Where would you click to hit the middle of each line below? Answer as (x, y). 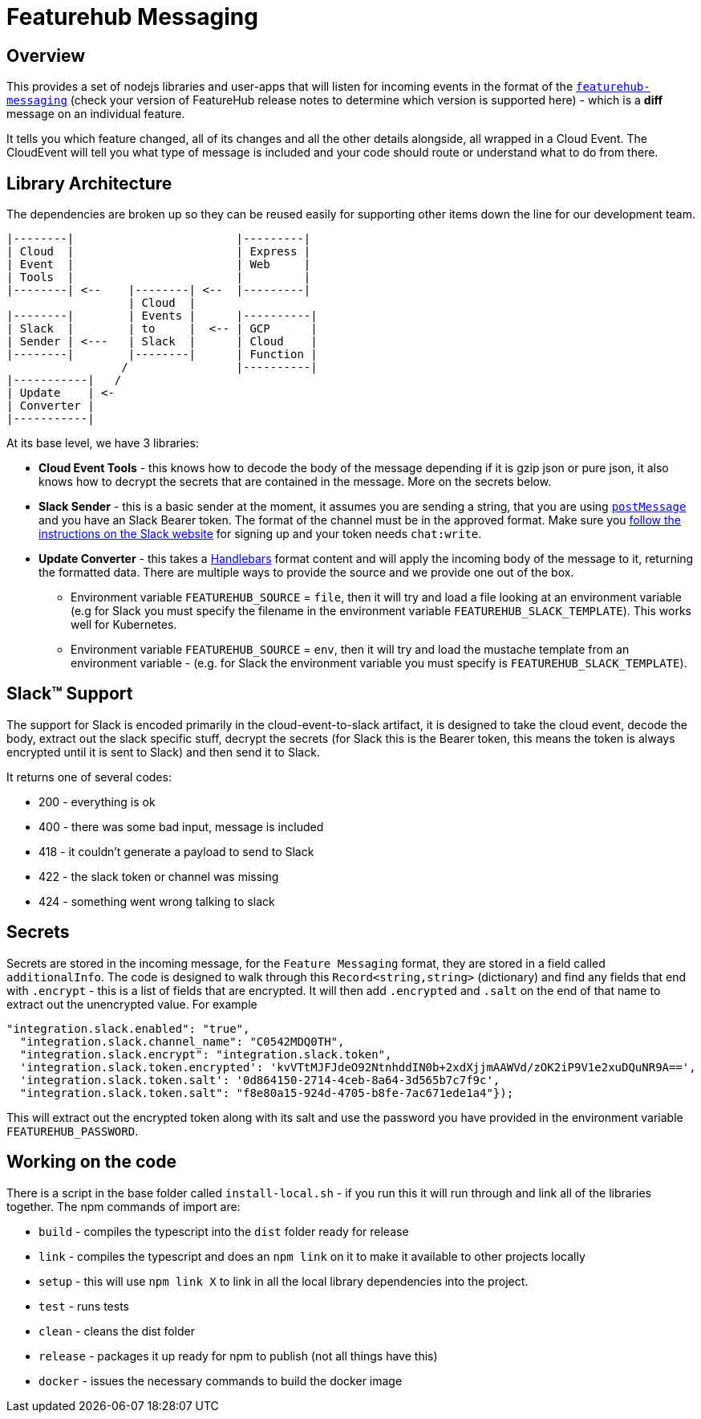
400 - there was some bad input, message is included (181, 826)
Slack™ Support (70, 694)
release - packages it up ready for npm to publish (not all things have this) (238, 1356)
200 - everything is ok (97, 801)
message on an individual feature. (96, 114)
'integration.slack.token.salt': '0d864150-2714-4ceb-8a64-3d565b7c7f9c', (260, 1080)
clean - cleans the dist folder (117, 1331)
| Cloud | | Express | (159, 252)
